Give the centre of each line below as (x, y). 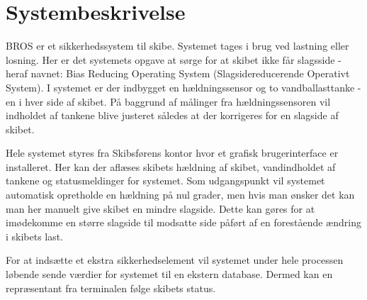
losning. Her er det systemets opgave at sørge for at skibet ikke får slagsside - (174, 59)
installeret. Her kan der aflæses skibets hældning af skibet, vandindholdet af (171, 166)
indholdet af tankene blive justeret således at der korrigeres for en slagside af (172, 115)
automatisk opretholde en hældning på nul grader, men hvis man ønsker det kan (180, 195)
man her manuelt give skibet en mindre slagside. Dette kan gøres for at (160, 208)
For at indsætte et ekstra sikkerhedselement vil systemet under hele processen (175, 260)
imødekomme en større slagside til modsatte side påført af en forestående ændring (183, 222)
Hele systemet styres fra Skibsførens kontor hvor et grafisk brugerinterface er (172, 153)
